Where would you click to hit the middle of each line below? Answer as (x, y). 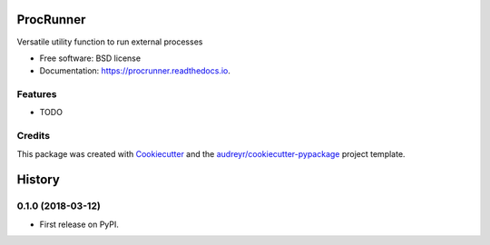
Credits (33, 136)
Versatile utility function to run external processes (110, 42)
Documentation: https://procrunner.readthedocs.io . (135, 71)
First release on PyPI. (79, 224)
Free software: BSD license (90, 58)
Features (37, 94)
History (39, 180)
